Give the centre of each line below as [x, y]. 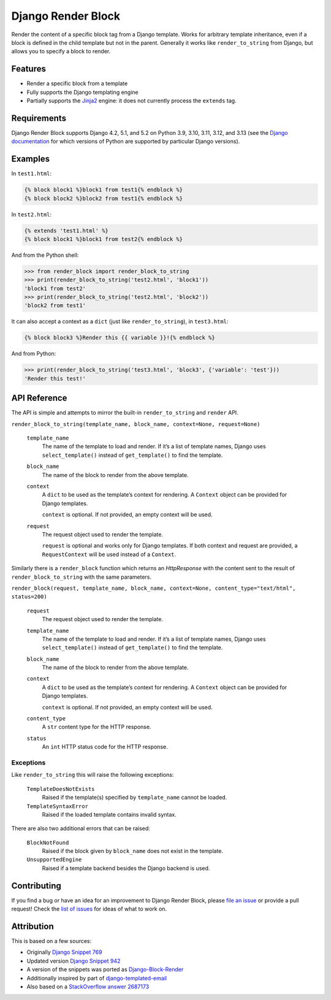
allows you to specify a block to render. [61, 52]
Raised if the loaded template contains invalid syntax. [109, 814]
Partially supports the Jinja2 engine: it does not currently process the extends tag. [131, 101]
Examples [31, 159]
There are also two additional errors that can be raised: [81, 828]
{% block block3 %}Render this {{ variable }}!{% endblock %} [120, 338]
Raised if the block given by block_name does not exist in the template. [133, 851]
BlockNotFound [48, 842]
